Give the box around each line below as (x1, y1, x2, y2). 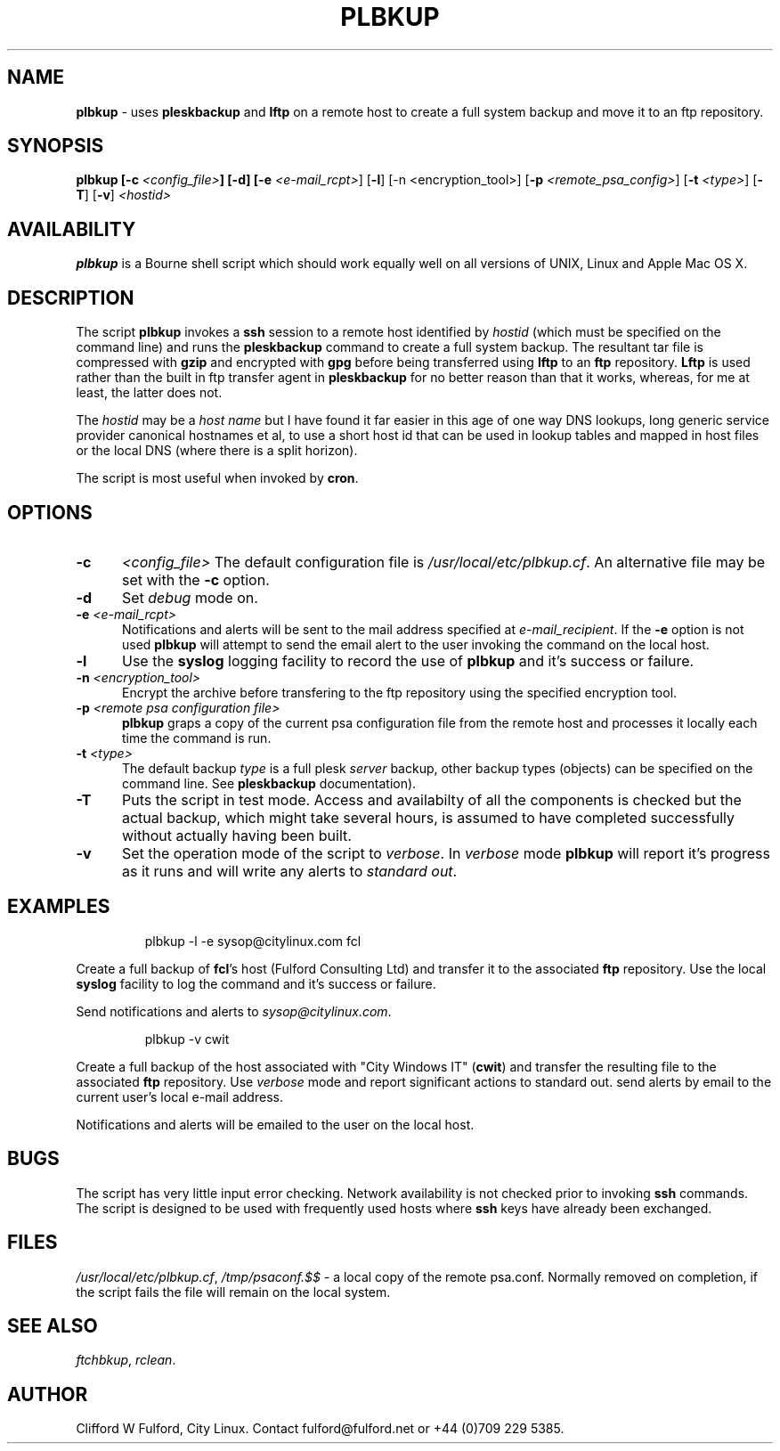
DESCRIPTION (7, 286, 134, 309)
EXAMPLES (7, 895, 110, 918)
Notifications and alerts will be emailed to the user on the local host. (76, 1116, 475, 1132)
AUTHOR (7, 1382, 88, 1406)
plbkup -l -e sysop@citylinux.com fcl (144, 933, 362, 949)
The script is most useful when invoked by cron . (76, 470, 359, 486)
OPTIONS (7, 501, 93, 524)
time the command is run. (122, 730, 272, 746)
